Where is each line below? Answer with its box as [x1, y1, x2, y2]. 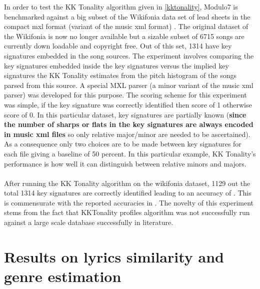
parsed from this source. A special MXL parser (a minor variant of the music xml [4, 79, 253, 90]
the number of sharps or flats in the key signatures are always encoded [4, 119, 253, 129]
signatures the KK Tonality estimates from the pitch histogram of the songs [4, 70, 236, 80]
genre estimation [4, 266, 121, 286]
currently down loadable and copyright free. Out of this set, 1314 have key [4, 40, 232, 51]
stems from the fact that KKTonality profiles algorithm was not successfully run [4, 207, 250, 217]
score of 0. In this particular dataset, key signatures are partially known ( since [4, 109, 246, 119]
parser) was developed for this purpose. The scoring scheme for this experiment [4, 89, 247, 100]
